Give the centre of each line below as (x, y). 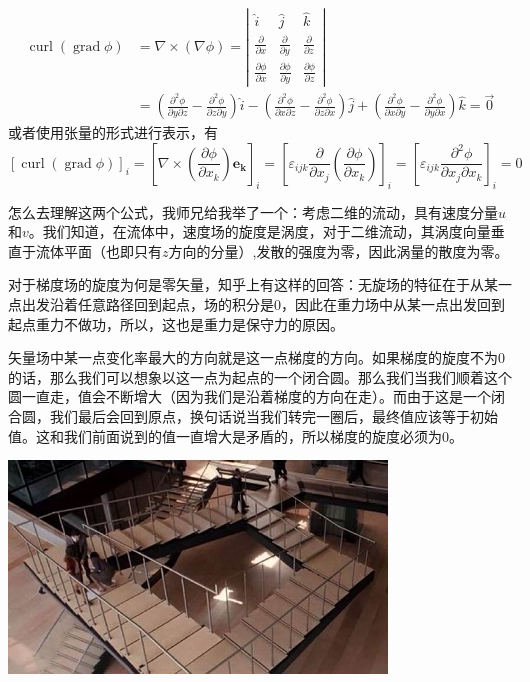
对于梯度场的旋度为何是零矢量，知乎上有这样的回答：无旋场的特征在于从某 (253, 284)
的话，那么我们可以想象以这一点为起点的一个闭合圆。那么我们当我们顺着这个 (260, 376)
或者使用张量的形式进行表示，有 (113, 132)
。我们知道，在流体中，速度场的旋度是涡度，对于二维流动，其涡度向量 (259, 231)
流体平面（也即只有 (98, 250)
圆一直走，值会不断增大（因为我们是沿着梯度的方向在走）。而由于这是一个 (249, 396)
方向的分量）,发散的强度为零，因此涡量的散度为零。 (338, 250)
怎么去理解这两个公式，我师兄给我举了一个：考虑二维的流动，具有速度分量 (253, 211)
